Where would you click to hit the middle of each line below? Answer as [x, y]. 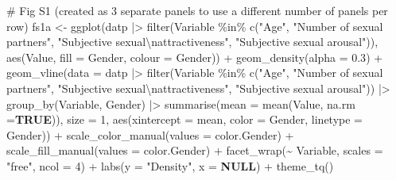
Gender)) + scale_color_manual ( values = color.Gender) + [150, 134]
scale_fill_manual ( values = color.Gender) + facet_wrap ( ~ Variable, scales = [195, 150]
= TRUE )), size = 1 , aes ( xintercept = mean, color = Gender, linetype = [185, 119]
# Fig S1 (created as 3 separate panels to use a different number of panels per [197, 10]
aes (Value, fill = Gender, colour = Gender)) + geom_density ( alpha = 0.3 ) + [195, 57]
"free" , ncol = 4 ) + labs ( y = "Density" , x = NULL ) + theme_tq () [170, 165]
